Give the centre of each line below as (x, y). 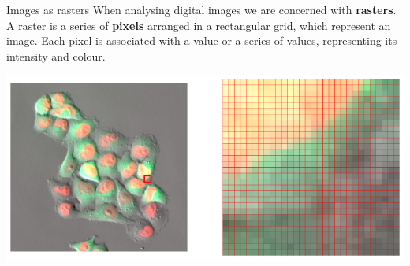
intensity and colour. (56, 55)
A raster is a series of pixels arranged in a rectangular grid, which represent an (199, 25)
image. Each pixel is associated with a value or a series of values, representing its (202, 41)
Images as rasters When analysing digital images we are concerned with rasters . (201, 9)
